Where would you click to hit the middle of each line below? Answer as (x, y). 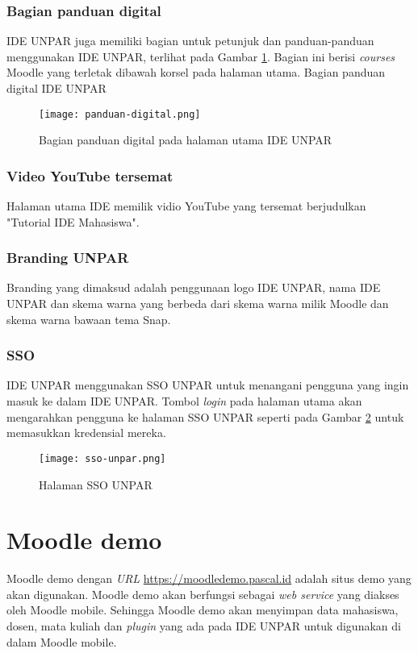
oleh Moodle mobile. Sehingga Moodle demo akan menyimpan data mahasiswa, (203, 610)
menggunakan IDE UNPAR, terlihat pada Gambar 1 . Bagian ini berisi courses (201, 56)
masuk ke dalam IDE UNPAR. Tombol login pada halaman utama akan (184, 401)
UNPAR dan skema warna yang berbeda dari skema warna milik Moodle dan (198, 304)
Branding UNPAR (68, 258)
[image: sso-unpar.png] (102, 458)
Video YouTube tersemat (90, 175)
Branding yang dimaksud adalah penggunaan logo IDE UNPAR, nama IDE (194, 287)
